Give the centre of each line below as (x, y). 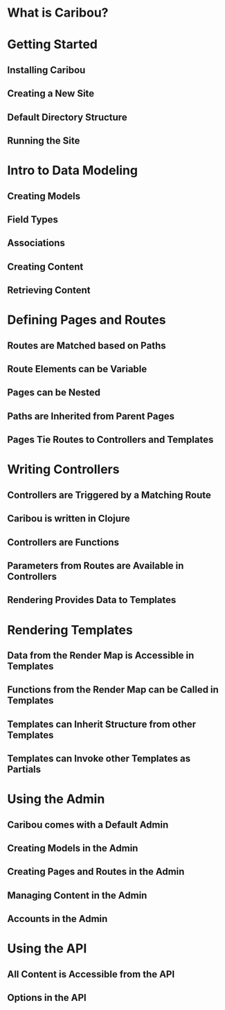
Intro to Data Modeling (73, 171)
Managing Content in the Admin (77, 895)
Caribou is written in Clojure (69, 519)
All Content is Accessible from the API (91, 974)
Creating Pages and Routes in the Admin (96, 872)
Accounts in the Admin (57, 919)
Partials (24, 770)
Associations (36, 243)
